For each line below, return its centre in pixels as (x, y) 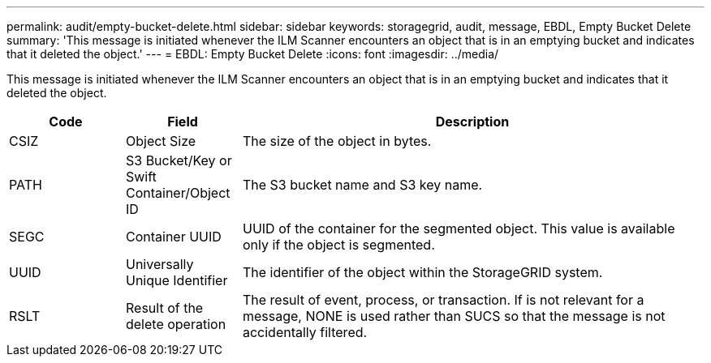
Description (472, 122)
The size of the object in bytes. (337, 141)
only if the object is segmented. (338, 245)
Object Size (161, 141)
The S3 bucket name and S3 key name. (362, 185)
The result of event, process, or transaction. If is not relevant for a (443, 300)
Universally (159, 264)
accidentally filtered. (305, 332)
